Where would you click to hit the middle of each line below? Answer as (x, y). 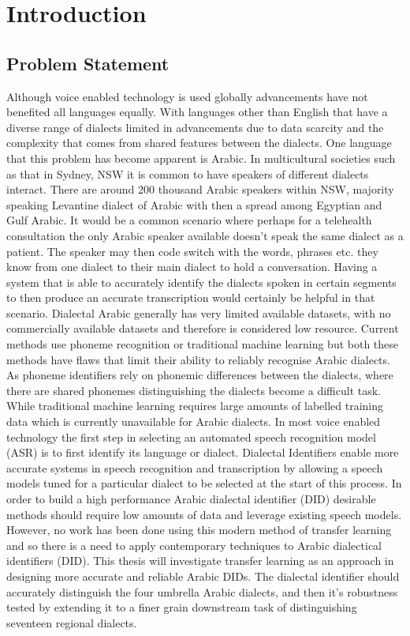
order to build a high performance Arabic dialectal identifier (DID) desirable (191, 499)
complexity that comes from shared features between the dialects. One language (199, 143)
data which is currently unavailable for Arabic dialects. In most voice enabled (194, 421)
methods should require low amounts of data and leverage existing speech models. (204, 514)
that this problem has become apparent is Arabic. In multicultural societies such (201, 158)
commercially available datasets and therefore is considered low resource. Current (203, 328)
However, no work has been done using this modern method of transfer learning (199, 530)
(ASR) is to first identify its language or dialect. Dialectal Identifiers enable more (203, 452)
